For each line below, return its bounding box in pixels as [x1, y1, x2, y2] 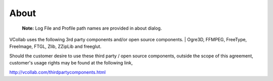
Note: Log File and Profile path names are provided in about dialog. [22, 25, 162, 31]
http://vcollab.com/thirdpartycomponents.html [9, 69, 106, 75]
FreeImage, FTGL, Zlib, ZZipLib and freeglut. [9, 43, 102, 50]
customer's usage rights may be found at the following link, [9, 60, 133, 66]
